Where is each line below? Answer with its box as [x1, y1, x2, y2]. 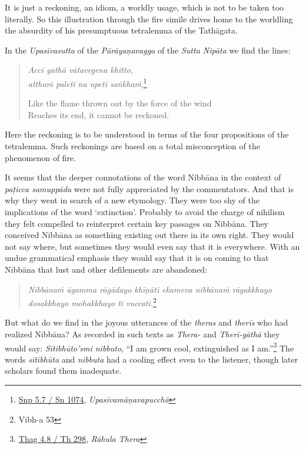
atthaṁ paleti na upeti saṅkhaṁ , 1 [28, 75, 147, 89]
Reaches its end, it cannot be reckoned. [28, 108, 169, 120]
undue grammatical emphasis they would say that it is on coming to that [5, 252, 269, 264]
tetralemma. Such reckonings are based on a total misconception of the [5, 140, 260, 152]
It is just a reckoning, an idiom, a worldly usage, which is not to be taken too [5, 1, 284, 13]
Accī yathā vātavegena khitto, [28, 63, 134, 76]
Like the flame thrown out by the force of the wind [28, 97, 212, 109]
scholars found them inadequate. [5, 364, 122, 377]
